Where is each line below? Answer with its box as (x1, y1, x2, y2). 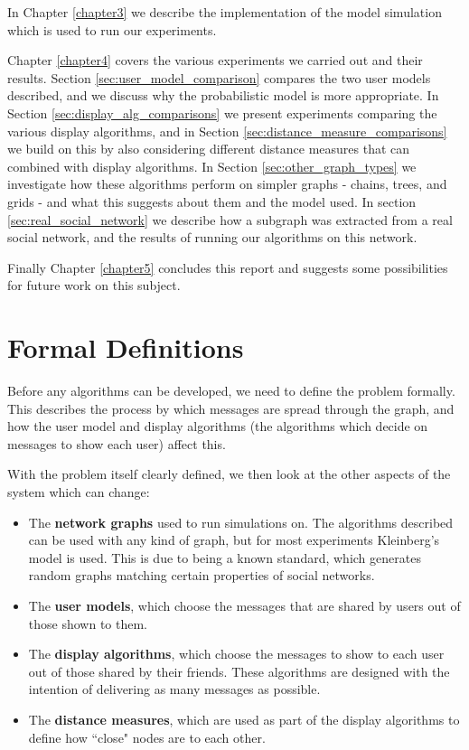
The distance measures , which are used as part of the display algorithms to (28, 709, 460, 728)
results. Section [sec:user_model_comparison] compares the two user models (7, 68, 431, 87)
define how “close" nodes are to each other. (28, 727, 266, 746)
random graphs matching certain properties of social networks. (28, 566, 375, 585)
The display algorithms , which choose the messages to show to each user (28, 644, 445, 663)
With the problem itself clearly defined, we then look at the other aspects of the (7, 464, 451, 483)
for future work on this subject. (7, 276, 181, 295)
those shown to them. (28, 614, 147, 633)
